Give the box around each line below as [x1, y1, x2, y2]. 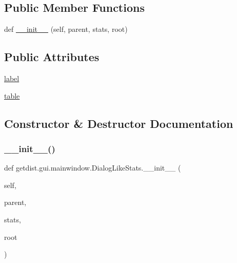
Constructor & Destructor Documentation [4, 115, 233, 131]
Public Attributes [4, 49, 100, 65]
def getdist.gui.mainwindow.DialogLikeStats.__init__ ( [4, 162, 181, 173]
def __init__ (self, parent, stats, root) [4, 24, 128, 34]
